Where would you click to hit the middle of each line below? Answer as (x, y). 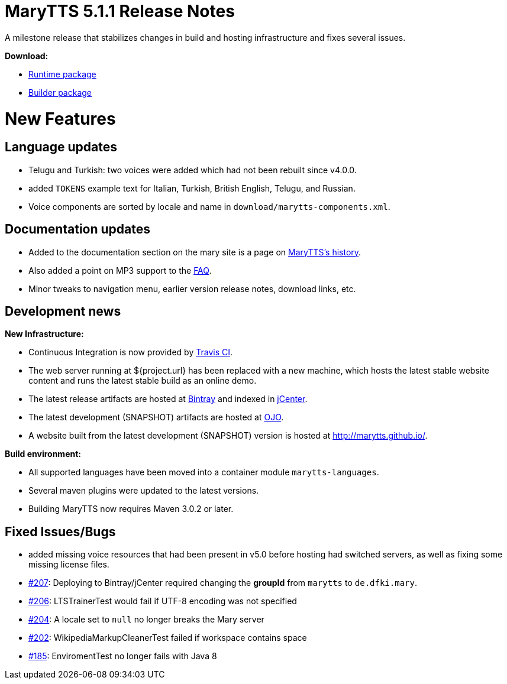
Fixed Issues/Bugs (60, 531)
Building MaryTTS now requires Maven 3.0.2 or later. (131, 509)
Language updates (61, 147)
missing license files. (69, 565)
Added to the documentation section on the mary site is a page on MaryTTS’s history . (195, 252)
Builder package (60, 92)
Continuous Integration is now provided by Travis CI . (131, 352)
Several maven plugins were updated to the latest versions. (144, 491)
